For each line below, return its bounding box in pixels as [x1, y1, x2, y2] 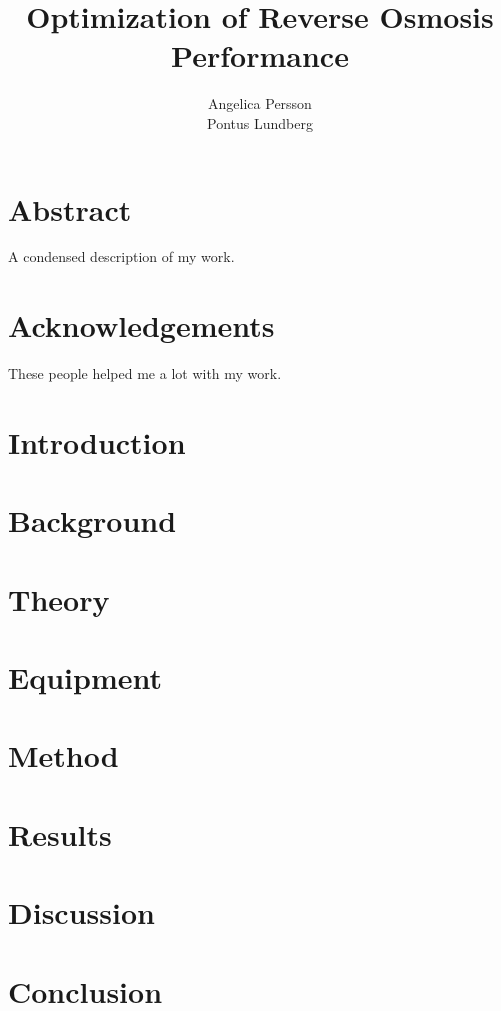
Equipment [8, 657, 162, 698]
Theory [8, 578, 110, 619]
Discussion [8, 892, 155, 933]
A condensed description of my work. [8, 246, 235, 267]
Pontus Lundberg [207, 112, 313, 133]
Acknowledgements [8, 305, 275, 346]
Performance [171, 35, 349, 76]
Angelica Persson [208, 93, 312, 114]
